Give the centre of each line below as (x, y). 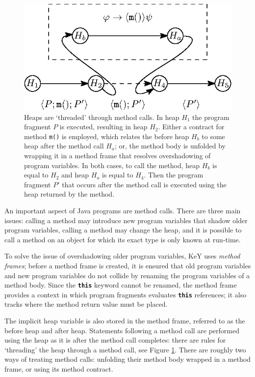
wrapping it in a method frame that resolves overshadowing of (117, 156)
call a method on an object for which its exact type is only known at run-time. (123, 239)
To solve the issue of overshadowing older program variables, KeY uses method (122, 256)
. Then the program (174, 175)
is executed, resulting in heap (103, 127)
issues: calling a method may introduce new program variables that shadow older (126, 220)
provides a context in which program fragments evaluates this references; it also (126, 294)
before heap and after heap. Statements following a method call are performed (122, 330)
